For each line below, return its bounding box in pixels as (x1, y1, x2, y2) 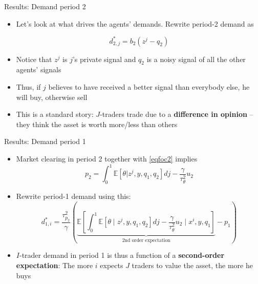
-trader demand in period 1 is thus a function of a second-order (19, 250, 225, 260)
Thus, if (16, 82, 41, 92)
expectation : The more (16, 260, 93, 271)
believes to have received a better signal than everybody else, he (48, 82, 250, 92)
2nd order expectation (122, 237, 170, 243)
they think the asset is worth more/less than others (16, 118, 178, 129)
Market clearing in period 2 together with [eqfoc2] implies (16, 153, 198, 164)
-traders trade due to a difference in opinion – (100, 109, 253, 119)
